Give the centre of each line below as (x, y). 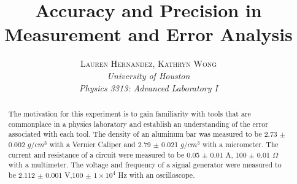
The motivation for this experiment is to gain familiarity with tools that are (129, 113)
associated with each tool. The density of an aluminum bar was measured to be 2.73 (143, 134)
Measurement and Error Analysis (148, 34)
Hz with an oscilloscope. (156, 174)
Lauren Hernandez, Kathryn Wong (148, 63)
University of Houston (148, 75)
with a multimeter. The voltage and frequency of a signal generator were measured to (145, 165)
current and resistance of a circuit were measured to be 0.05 (104, 154)
